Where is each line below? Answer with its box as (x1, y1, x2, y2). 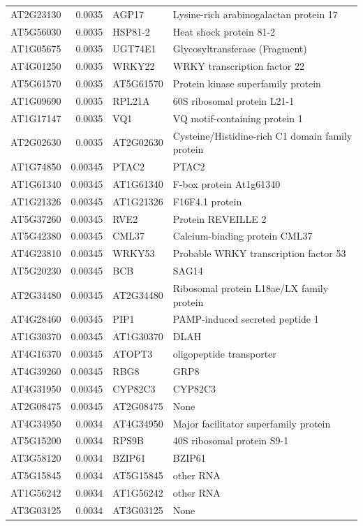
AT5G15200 (10, 433, 61, 448)
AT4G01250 (10, 59, 61, 73)
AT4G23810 (10, 246, 61, 261)
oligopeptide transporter (172, 346, 276, 361)
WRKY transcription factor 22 (172, 59, 305, 73)
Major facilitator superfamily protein (172, 416, 331, 430)
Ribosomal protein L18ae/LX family (172, 281, 329, 295)
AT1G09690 (10, 93, 61, 108)
